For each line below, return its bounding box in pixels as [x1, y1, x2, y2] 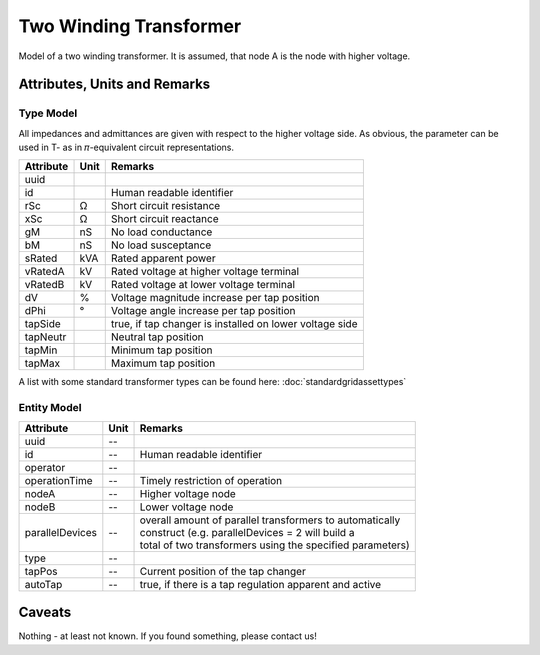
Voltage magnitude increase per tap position [110, 291, 320, 305]
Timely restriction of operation [139, 473, 283, 487]
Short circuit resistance [110, 199, 221, 213]
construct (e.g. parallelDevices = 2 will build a [139, 525, 355, 539]
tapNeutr [24, 330, 67, 344]
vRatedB [24, 278, 65, 292]
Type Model [18, 106, 78, 120]
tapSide [24, 317, 62, 331]
